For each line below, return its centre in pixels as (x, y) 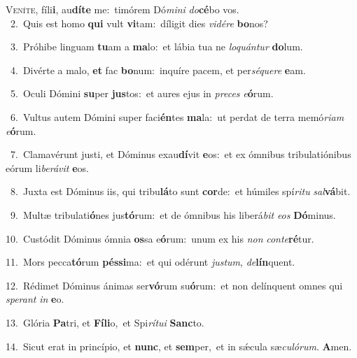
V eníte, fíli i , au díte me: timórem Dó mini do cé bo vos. (122, 9)
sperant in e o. (35, 299)
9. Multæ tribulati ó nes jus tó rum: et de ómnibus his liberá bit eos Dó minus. (173, 214)
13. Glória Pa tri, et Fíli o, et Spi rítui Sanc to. (105, 322)
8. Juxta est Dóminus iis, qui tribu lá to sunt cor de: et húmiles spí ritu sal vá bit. (180, 191)
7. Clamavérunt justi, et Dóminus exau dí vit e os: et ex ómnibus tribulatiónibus (181, 154)
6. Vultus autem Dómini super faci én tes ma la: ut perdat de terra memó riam (177, 116)
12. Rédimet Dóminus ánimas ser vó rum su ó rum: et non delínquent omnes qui (174, 285)
